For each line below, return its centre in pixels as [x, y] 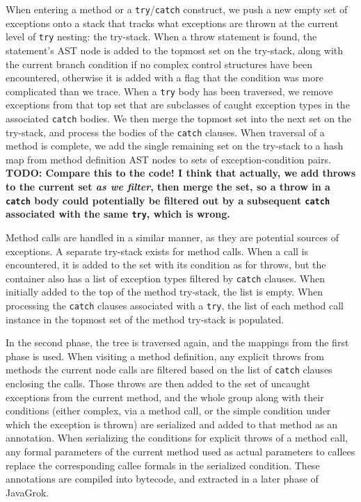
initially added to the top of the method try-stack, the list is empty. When [165, 292]
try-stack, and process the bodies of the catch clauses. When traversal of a [165, 132]
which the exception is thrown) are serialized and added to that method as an [172, 424]
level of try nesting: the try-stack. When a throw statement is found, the [161, 37]
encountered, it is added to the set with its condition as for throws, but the [166, 265]
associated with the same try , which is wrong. [118, 214]
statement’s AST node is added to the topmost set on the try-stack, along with [175, 50]
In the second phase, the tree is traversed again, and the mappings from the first [177, 342]
